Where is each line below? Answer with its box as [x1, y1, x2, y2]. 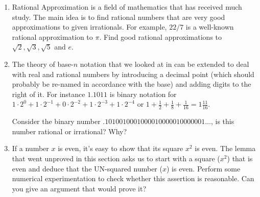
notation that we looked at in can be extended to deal [80, 58, 249, 69]
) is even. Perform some [166, 163, 241, 174]
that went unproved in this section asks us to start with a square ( [12, 153, 220, 163]
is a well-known [185, 21, 234, 32]
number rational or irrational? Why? [12, 126, 127, 136]
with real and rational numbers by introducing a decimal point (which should [12, 68, 254, 79]
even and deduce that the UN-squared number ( [12, 163, 162, 174]
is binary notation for [109, 88, 177, 99]
